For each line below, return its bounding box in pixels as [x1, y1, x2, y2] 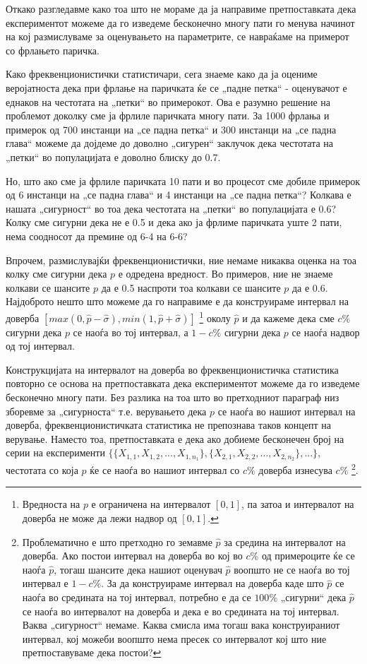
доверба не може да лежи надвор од [22, 510, 177, 525]
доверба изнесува [258, 462, 332, 477]
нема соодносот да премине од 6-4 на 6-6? [6, 228, 188, 243]
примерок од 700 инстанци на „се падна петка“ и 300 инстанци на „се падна [6, 121, 337, 136]
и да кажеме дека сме [242, 310, 335, 325]
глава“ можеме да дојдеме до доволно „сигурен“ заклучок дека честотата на [6, 136, 334, 150]
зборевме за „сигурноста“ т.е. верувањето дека [6, 403, 207, 418]
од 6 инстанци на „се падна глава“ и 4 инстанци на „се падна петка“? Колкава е [6, 187, 351, 202]
